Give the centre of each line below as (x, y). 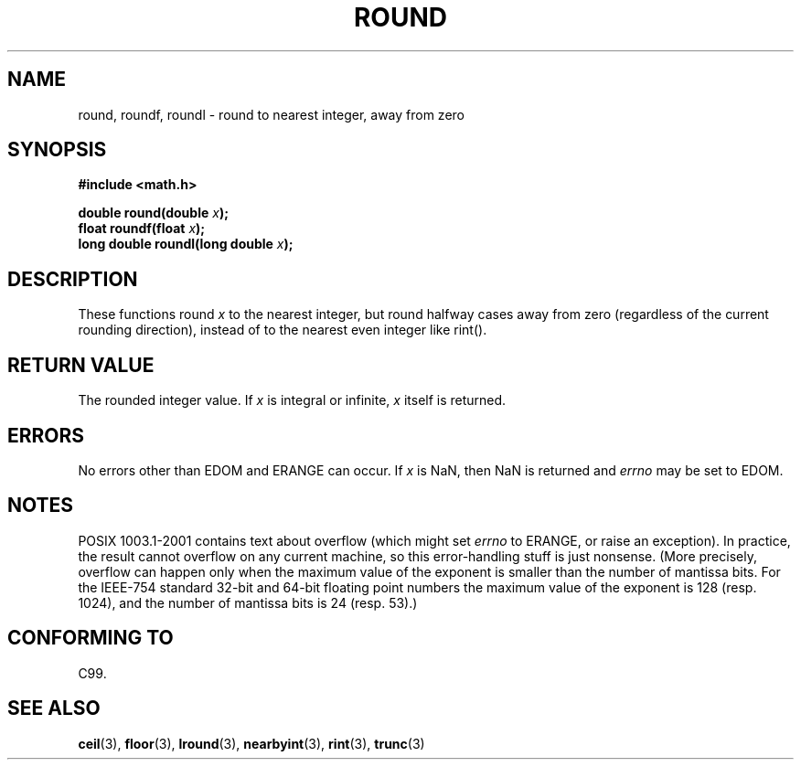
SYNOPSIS (57, 150)
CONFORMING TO (91, 638)
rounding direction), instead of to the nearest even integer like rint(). (283, 330)
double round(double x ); (153, 213)
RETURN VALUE (81, 365)
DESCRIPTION (73, 279)
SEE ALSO (54, 708)
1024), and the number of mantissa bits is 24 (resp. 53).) (248, 602)
